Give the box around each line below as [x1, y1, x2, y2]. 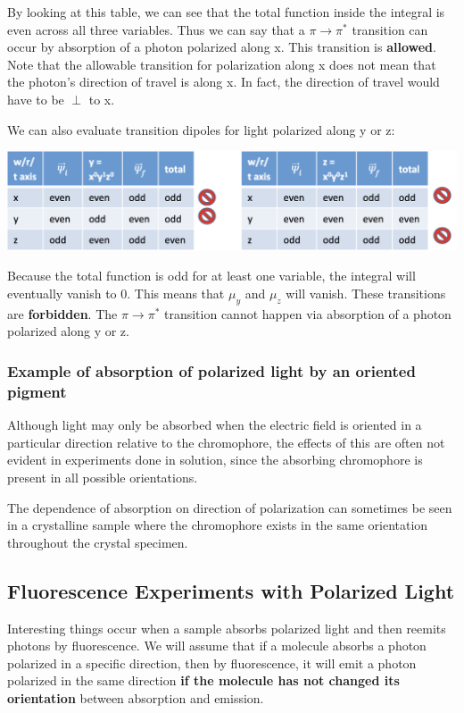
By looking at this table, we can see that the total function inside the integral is [7, 3, 445, 21]
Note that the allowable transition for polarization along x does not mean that [7, 55, 436, 73]
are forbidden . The [7, 304, 118, 323]
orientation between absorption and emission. [7, 688, 264, 707]
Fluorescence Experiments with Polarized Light [7, 576, 455, 604]
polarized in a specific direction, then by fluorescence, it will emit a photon [7, 653, 417, 672]
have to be [7, 89, 64, 108]
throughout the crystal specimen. [7, 533, 188, 551]
